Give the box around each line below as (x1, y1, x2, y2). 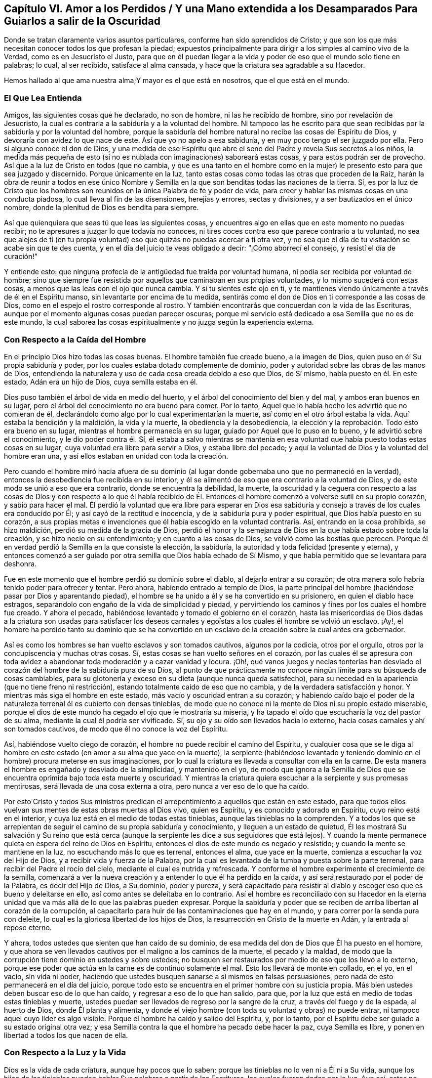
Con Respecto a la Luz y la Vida (4, 1047, 126, 1058)
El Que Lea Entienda (4, 92, 82, 103)
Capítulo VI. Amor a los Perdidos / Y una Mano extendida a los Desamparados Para (4, 2, 418, 15)
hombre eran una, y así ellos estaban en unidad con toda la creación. (4, 451, 228, 460)
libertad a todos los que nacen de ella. (4, 1031, 128, 1039)
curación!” (4, 252, 38, 261)
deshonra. (4, 559, 37, 568)
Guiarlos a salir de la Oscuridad (4, 15, 160, 27)
